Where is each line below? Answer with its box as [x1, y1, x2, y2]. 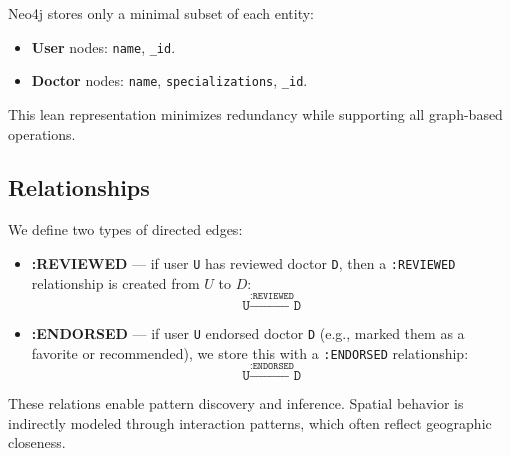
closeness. [8, 432, 66, 453]
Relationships [8, 172, 150, 203]
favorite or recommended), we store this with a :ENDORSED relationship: [31, 342, 469, 363]
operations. [8, 123, 76, 144]
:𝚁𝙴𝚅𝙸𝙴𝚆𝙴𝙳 [249, 291, 294, 302]
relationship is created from [31, 272, 200, 293]
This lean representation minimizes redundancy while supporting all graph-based [8, 103, 503, 124]
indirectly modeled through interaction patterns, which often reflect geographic [8, 412, 492, 433]
